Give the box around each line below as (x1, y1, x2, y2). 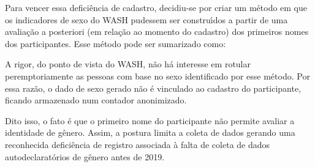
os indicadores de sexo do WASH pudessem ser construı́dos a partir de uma (5, 13, 288, 26)
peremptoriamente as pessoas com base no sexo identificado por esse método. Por (5, 69, 310, 82)
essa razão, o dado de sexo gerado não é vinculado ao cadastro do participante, (5, 81, 302, 94)
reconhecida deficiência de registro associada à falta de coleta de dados (5, 138, 270, 150)
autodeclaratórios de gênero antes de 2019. (5, 150, 165, 163)
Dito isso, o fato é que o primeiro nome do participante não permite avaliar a (5, 114, 295, 127)
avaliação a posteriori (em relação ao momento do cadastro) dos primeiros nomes (5, 25, 309, 38)
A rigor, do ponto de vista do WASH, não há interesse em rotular (5, 58, 251, 70)
